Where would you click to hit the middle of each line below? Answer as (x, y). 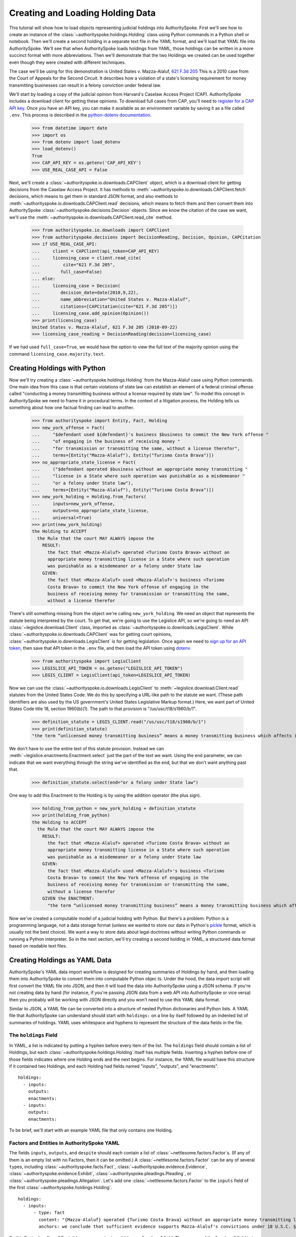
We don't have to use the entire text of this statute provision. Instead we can (87, 748)
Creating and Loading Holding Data (82, 13)
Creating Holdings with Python (57, 368)
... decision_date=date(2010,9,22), (85, 293)
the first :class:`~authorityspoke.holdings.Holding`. (61, 1188)
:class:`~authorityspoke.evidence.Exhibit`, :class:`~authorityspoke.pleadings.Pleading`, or (100, 1174)
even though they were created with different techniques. (67, 62)
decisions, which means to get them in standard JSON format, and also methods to (93, 196)
